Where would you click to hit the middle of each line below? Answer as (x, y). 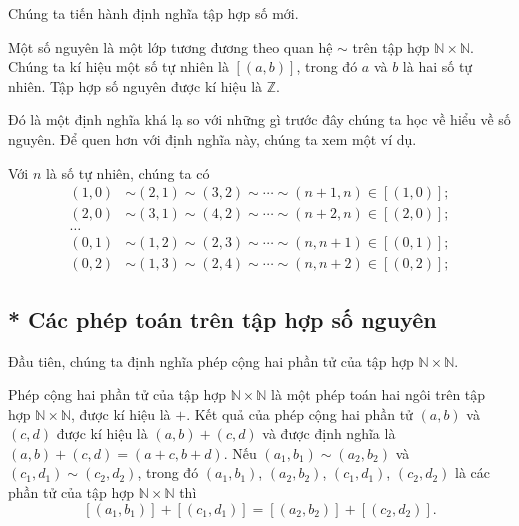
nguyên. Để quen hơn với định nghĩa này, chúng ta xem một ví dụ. (212, 138)
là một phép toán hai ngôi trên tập (378, 394)
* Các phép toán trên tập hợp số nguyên (222, 318)
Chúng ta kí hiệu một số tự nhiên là (118, 66)
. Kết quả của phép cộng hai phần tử (299, 413)
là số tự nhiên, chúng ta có (127, 172)
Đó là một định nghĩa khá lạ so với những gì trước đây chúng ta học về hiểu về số (259, 119)
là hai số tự (437, 66)
